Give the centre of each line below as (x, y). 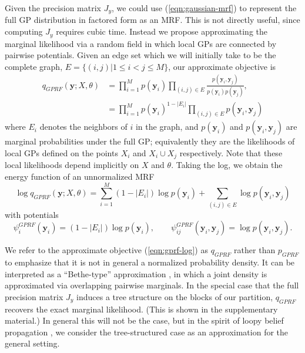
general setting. (32, 343)
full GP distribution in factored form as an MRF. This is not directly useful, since (152, 20)
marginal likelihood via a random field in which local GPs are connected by (141, 43)
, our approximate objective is (222, 66)
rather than (255, 250)
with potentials (32, 214)
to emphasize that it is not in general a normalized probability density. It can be (150, 262)
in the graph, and (167, 127)
